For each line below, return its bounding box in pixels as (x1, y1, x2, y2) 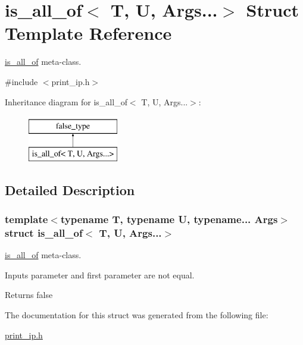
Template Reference (5, 21, 172, 45)
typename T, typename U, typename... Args (60, 211, 278, 226)
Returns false (5, 288, 53, 301)
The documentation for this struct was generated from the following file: (5, 308, 268, 321)
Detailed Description (5, 180, 135, 199)
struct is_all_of (5, 225, 83, 240)
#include (5, 75, 38, 87)
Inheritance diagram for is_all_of (5, 95, 127, 108)
